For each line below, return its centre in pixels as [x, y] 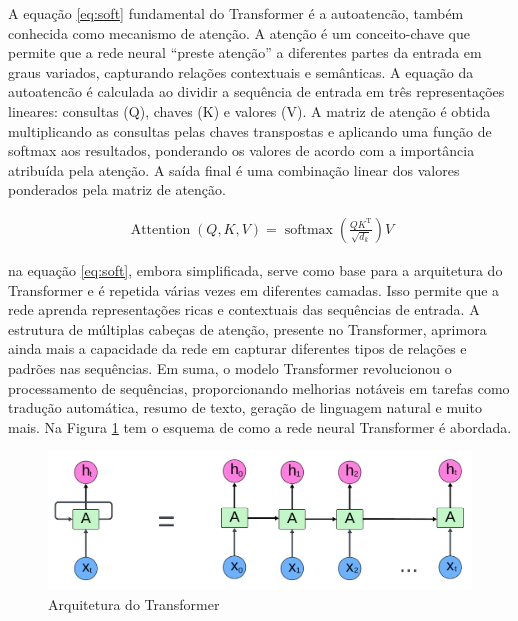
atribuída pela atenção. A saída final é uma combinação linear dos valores [234, 169]
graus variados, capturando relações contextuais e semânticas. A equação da [241, 71]
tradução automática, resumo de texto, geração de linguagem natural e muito [245, 407]
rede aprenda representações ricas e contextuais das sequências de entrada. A [244, 309]
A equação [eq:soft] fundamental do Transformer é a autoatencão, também [236, 13]
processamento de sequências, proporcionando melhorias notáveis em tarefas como [259, 387]
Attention [160, 229]
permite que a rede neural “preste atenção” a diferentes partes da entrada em [245, 52]
